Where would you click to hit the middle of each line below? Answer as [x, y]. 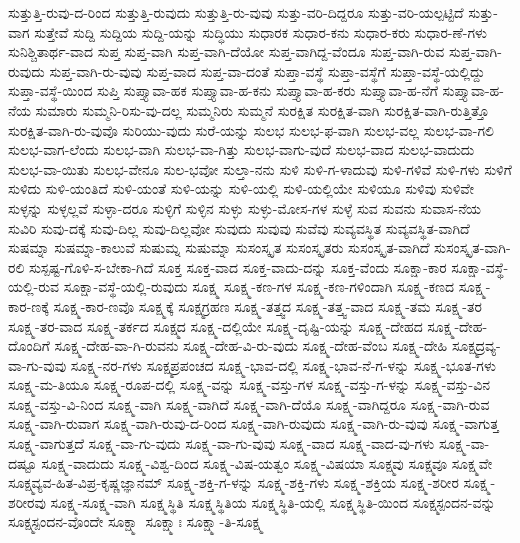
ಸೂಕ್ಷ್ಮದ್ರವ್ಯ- [476, 345]
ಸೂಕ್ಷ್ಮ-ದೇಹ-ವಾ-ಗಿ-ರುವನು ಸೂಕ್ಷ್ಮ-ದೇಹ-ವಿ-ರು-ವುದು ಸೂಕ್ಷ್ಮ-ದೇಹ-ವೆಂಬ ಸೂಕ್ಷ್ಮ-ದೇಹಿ [251, 345]
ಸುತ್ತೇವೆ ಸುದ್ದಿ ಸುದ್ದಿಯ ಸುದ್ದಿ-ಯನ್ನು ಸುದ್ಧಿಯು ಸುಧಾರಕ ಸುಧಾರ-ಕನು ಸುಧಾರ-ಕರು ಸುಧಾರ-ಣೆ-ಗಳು [261, 31]
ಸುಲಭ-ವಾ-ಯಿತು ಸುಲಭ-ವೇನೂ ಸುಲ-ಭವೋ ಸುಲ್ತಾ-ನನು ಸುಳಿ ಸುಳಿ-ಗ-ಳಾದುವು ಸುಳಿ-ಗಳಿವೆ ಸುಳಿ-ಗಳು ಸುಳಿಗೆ [260, 168]
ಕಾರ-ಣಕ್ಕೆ [28, 305]
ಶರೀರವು [27, 501]
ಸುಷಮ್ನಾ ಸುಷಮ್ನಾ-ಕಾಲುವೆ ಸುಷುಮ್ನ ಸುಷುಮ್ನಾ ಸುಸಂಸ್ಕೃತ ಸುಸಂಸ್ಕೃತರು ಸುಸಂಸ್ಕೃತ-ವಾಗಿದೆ [219, 247]
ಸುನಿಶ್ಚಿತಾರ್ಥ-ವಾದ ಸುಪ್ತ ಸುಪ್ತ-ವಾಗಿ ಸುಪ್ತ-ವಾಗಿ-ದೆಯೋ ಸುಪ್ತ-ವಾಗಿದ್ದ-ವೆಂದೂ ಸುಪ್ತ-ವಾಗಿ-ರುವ [226, 51]
